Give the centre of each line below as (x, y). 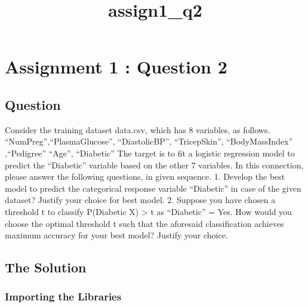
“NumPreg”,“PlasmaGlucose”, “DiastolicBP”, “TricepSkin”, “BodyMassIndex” (149, 141)
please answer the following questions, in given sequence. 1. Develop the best (145, 176)
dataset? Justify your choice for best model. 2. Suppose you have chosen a (140, 200)
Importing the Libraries (63, 297)
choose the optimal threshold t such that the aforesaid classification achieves (144, 223)
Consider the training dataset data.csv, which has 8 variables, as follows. (138, 129)
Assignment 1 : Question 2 (116, 67)
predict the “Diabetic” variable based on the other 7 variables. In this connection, (154, 165)
